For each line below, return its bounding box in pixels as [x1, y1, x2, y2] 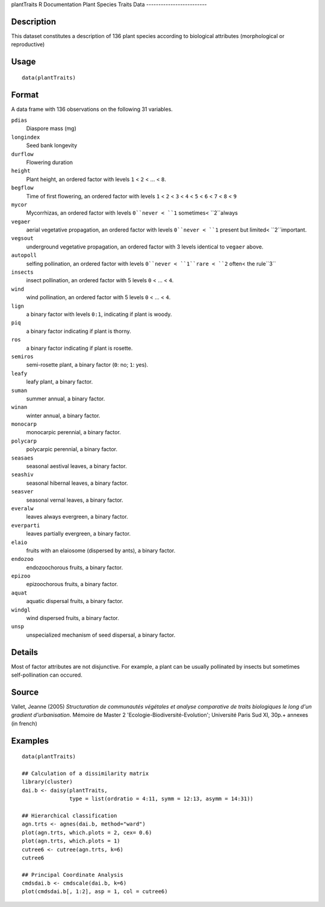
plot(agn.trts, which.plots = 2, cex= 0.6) [22, 829, 152, 836]
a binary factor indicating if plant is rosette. [26, 344, 133, 352]
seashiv [11, 471, 34, 478]
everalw [11, 505, 34, 512]
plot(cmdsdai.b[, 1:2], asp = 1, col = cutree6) [22, 888, 168, 895]
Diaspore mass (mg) [26, 125, 76, 132]
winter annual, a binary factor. [26, 412, 101, 419]
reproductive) [11, 41, 45, 48]
